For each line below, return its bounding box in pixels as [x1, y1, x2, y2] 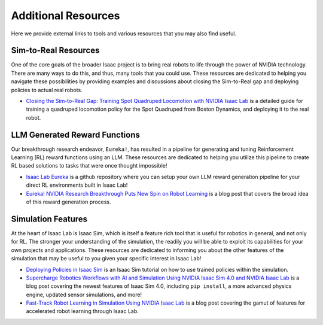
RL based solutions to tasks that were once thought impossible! [11, 162, 167, 169]
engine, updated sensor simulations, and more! [26, 291, 142, 298]
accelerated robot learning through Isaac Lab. [26, 308, 139, 315]
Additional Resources [11, 9, 120, 22]
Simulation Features [11, 214, 88, 224]
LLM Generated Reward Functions [11, 129, 141, 140]
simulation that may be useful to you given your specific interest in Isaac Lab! [11, 255, 202, 262]
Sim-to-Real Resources [11, 45, 100, 56]
